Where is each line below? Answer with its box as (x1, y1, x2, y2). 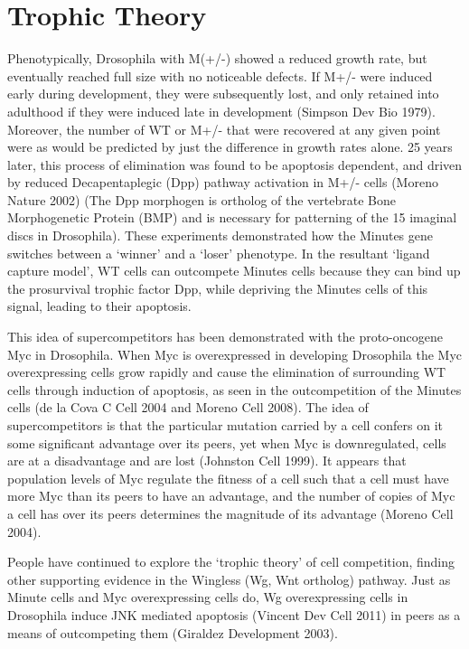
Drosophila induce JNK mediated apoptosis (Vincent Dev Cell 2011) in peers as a (7, 605, 461, 624)
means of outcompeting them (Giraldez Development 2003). (7, 623, 338, 642)
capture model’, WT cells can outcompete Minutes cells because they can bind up (7, 261, 461, 280)
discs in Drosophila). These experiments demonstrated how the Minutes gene (7, 226, 433, 245)
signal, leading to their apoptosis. (7, 296, 192, 315)
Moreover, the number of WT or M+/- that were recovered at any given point (7, 119, 441, 138)
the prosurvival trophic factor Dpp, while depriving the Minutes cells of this (7, 278, 428, 297)
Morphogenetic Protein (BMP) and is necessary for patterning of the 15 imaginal (7, 208, 457, 227)
